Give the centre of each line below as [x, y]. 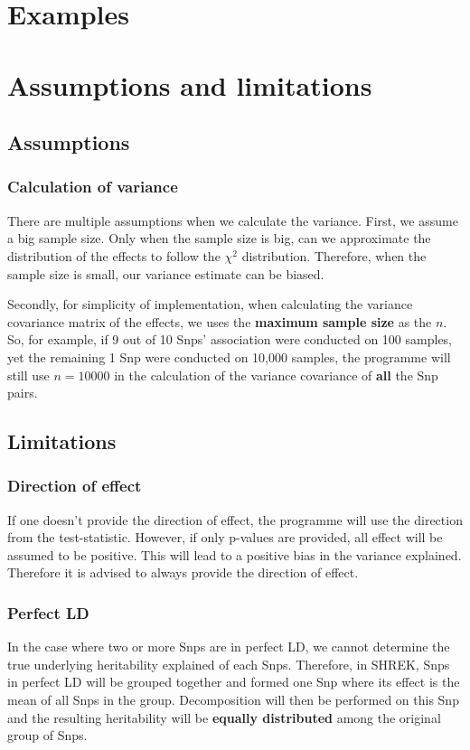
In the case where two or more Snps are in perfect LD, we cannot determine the [229, 647]
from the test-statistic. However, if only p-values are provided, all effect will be [225, 537]
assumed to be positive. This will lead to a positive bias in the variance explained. [235, 554]
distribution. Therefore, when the [334, 255]
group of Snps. [47, 735]
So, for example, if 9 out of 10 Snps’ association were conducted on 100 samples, [230, 339]
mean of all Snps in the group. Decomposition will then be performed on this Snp [233, 700]
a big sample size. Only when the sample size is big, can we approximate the [219, 238]
